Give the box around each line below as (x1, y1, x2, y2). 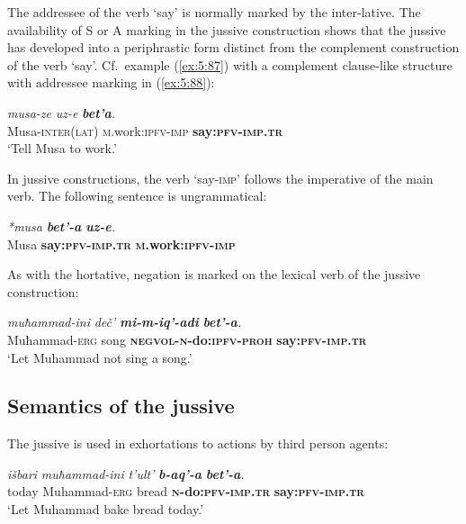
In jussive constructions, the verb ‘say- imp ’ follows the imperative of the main (7, 168, 434, 187)
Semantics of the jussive (7, 392, 235, 420)
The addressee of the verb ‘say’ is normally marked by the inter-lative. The (7, 3, 421, 21)
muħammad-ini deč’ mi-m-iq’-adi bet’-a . (7, 312, 242, 331)
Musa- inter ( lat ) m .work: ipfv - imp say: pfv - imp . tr (7, 121, 283, 140)
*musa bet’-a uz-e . (7, 216, 115, 235)
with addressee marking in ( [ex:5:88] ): (7, 73, 215, 92)
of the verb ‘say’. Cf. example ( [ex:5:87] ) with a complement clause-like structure (7, 55, 453, 74)
